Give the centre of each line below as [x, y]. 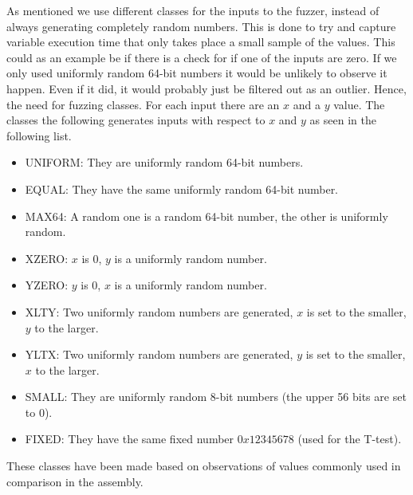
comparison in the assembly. [75, 481]
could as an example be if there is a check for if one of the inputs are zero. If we [202, 57]
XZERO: [47, 258]
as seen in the [343, 120]
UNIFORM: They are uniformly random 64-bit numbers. [164, 162]
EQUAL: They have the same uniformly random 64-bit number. [182, 189]
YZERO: [47, 285]
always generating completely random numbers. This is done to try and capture [201, 26]
